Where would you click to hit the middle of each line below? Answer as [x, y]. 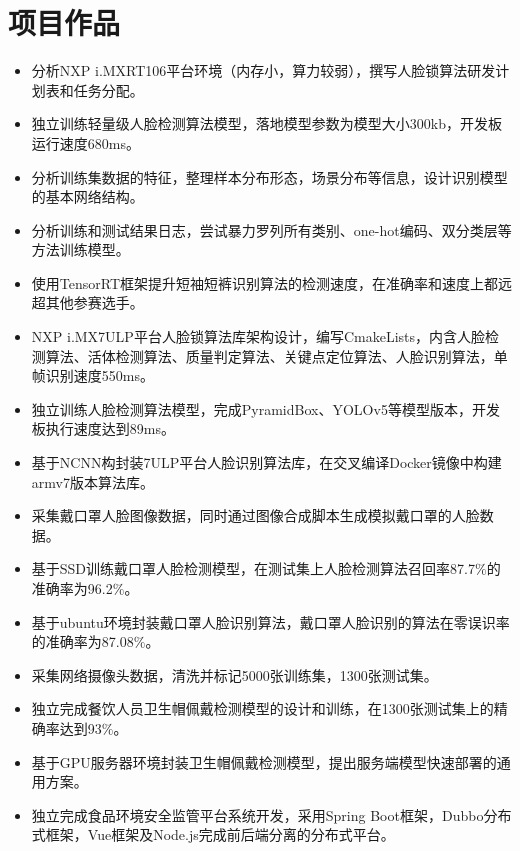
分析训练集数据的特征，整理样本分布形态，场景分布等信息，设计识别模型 [269, 176]
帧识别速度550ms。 [92, 375]
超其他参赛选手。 [87, 302]
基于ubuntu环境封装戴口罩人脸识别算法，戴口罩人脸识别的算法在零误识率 [270, 621]
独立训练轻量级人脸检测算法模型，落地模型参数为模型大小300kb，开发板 [266, 123]
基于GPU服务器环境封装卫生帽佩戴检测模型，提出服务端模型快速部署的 [264, 761]
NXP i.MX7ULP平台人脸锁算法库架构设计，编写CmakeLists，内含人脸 [258, 336]
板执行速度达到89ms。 [103, 428]
